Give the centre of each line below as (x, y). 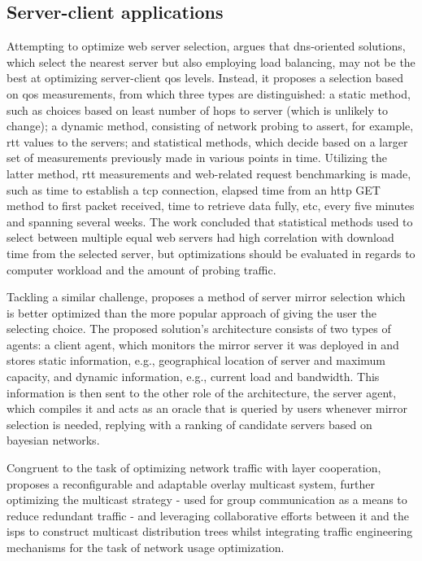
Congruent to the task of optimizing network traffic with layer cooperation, (194, 468)
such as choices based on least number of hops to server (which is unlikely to (197, 110)
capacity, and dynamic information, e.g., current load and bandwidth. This (193, 377)
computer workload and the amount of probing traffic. (141, 269)
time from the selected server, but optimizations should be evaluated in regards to (211, 253)
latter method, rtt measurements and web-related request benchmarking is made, (209, 173)
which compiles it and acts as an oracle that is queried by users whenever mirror (207, 408)
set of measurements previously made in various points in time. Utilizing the (197, 158)
